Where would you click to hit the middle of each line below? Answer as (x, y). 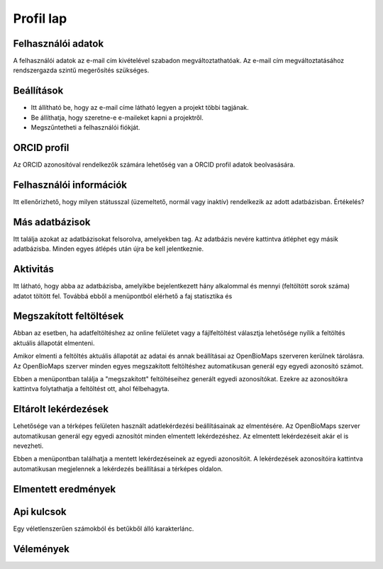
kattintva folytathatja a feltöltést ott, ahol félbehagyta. (91, 389)
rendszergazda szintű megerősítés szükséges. (81, 70)
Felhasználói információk (70, 185)
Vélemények (41, 549)
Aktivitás (34, 269)
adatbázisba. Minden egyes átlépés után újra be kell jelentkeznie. (109, 249)
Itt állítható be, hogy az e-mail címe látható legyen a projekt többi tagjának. (140, 108)
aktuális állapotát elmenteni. (54, 343)
